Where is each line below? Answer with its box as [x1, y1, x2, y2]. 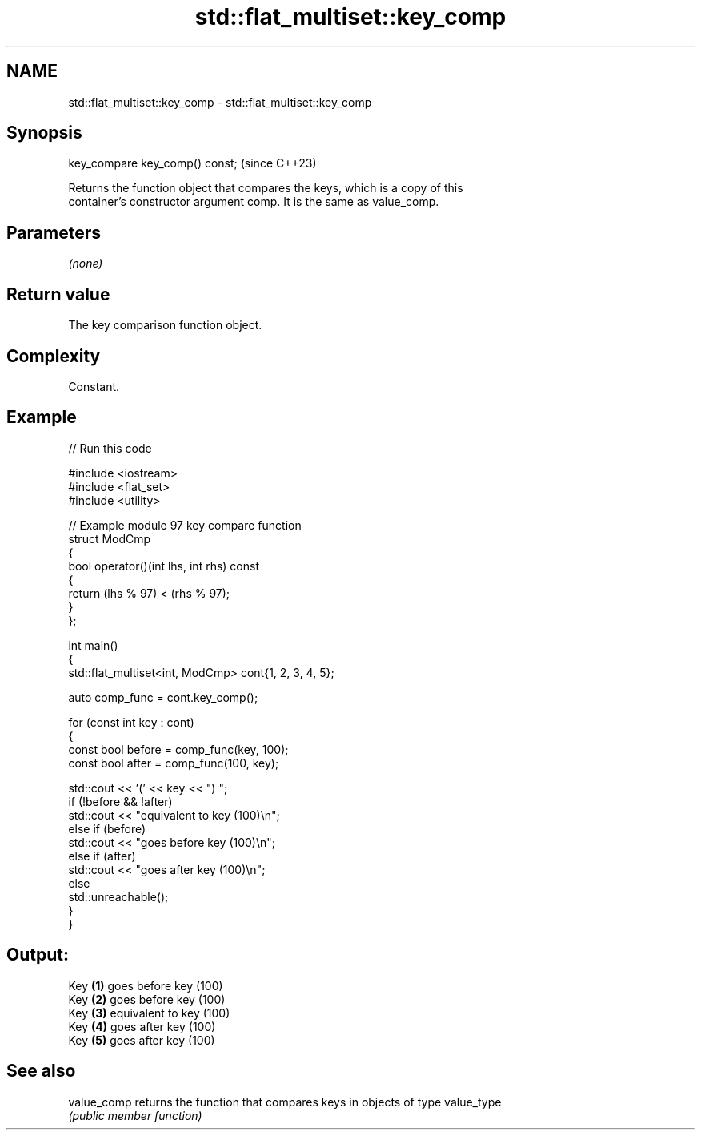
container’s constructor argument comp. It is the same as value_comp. [68, 195, 439, 209]
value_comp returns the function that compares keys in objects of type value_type [68, 1094, 502, 1109]
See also [6, 1061, 76, 1082]
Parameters [6, 222, 101, 243]
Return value [6, 284, 110, 304]
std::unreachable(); [68, 889, 169, 904]
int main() [68, 638, 118, 652]
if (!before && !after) [68, 794, 173, 808]
